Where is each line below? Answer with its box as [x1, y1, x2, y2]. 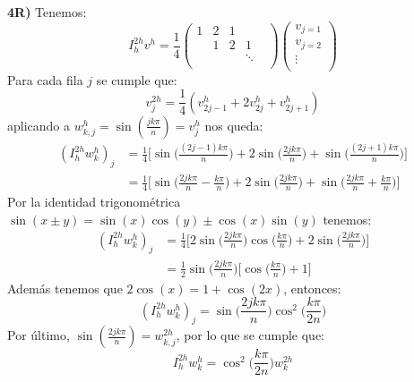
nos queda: [204, 115, 263, 134]
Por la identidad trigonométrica [7, 192, 181, 211]
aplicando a [7, 115, 71, 134]
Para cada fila [7, 70, 83, 89]
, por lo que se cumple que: [176, 326, 325, 344]
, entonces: [283, 278, 341, 297]
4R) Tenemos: [7, 3, 87, 21]
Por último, [7, 326, 70, 344]
